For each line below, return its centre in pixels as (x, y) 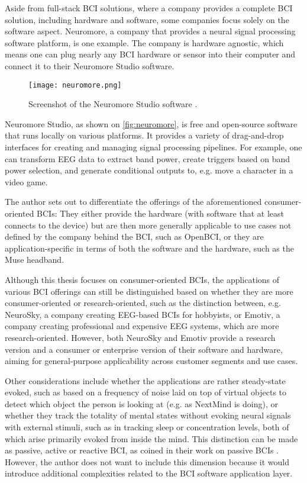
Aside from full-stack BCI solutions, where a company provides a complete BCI (149, 8)
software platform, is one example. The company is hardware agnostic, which (144, 42)
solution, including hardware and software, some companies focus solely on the (147, 19)
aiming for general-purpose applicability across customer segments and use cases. (151, 361)
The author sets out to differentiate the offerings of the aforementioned (133, 202)
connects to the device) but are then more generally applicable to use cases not (148, 225)
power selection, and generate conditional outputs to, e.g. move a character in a (149, 170)
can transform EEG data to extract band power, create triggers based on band (148, 158)
